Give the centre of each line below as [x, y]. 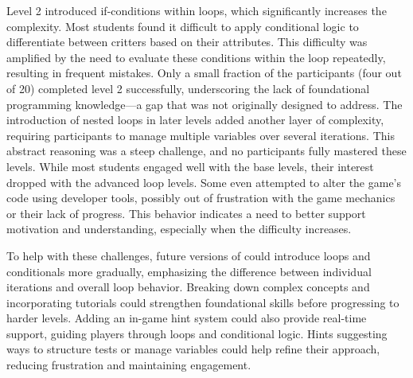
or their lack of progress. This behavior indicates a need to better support [186, 213]
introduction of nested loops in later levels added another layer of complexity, [195, 120]
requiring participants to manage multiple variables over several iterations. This [201, 135]
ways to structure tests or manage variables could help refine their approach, [193, 349]
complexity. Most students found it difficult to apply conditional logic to [183, 26]
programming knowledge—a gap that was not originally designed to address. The [205, 104]
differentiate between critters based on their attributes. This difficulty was [187, 42]
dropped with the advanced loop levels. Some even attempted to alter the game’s [204, 182]
